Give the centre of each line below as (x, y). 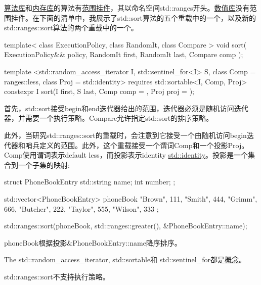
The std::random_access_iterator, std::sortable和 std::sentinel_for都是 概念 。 (125, 259)
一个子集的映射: (44, 164)
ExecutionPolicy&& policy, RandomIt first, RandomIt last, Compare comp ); (124, 54)
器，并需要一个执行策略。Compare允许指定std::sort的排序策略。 (109, 118)
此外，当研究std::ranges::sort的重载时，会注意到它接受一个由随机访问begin (125, 135)
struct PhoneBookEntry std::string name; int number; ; (90, 182)
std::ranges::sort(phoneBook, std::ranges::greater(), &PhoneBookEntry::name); (126, 226)
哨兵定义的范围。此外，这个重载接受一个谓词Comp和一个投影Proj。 (137, 145)
